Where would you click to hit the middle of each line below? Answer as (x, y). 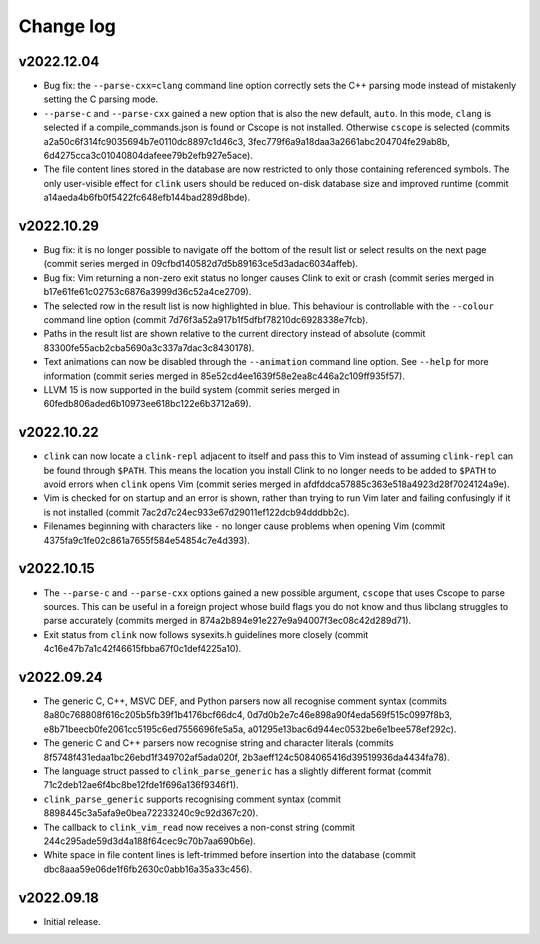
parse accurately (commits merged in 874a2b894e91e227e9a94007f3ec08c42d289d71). (227, 621)
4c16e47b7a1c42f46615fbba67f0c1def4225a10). (142, 649)
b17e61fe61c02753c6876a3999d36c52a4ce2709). (147, 292)
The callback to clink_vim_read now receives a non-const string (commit (199, 827)
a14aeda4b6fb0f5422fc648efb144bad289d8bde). (146, 197)
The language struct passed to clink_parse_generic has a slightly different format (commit (237, 771)
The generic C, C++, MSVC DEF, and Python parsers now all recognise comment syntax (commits (245, 701)
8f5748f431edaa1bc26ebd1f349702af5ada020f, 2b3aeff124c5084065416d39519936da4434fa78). (246, 757)
